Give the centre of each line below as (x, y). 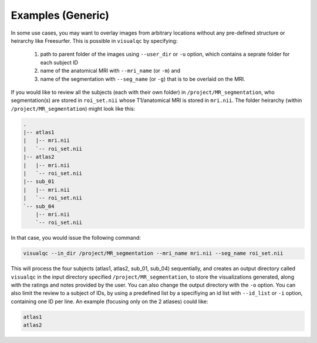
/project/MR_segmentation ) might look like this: (73, 108)
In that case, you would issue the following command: (76, 238)
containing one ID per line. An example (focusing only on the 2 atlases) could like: (109, 301)
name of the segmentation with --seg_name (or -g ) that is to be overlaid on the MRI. (143, 79)
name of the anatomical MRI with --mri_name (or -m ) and (110, 71)
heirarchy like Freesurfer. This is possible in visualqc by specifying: (94, 40)
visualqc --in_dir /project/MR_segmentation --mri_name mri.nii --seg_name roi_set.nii (153, 253)
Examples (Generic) (60, 15)
